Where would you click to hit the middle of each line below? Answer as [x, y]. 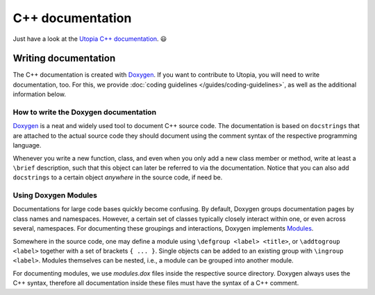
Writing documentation [64, 59]
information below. [39, 94]
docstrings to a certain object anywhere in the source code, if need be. [118, 177]
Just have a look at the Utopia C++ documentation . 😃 [90, 39]
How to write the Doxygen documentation [84, 112]
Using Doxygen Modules [55, 195]
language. [27, 145]
